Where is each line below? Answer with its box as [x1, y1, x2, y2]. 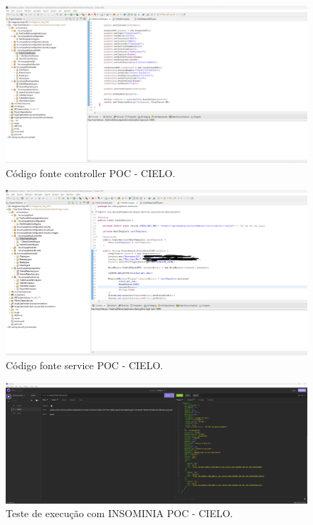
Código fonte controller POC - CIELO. [6, 165, 176, 180]
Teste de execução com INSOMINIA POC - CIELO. [6, 506, 233, 521]
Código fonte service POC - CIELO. [6, 358, 164, 373]
